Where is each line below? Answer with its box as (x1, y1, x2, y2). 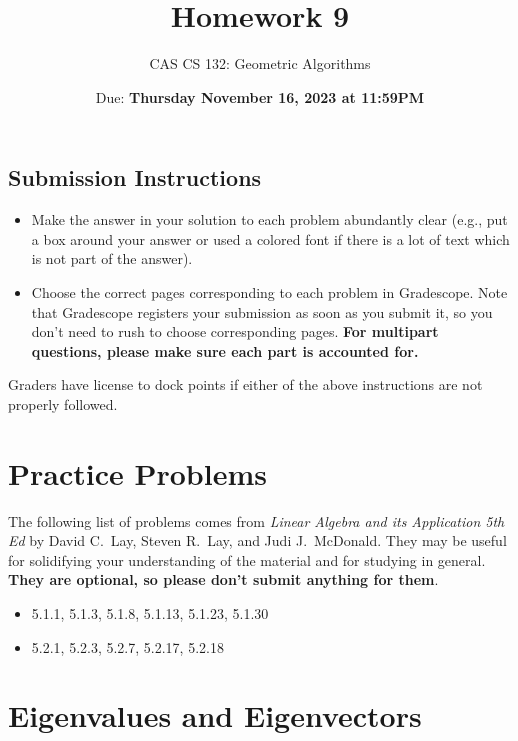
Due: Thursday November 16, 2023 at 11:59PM (95, 86, 425, 107)
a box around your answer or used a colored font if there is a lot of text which (31, 228, 510, 249)
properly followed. (8, 393, 118, 414)
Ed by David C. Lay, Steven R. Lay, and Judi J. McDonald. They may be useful (8, 530, 507, 551)
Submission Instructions (8, 162, 262, 193)
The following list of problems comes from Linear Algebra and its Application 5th (8, 510, 505, 531)
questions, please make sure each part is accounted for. (31, 340, 419, 361)
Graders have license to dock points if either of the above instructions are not (8, 374, 483, 395)
